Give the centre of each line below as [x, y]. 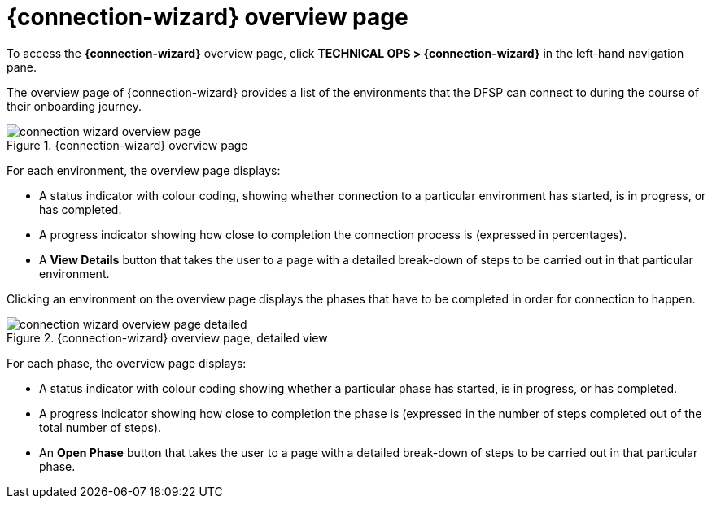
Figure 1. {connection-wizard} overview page [127, 145]
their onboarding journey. [74, 106]
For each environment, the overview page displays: [144, 170]
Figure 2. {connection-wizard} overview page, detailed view [167, 337]
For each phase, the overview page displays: [127, 363]
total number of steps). [100, 427]
